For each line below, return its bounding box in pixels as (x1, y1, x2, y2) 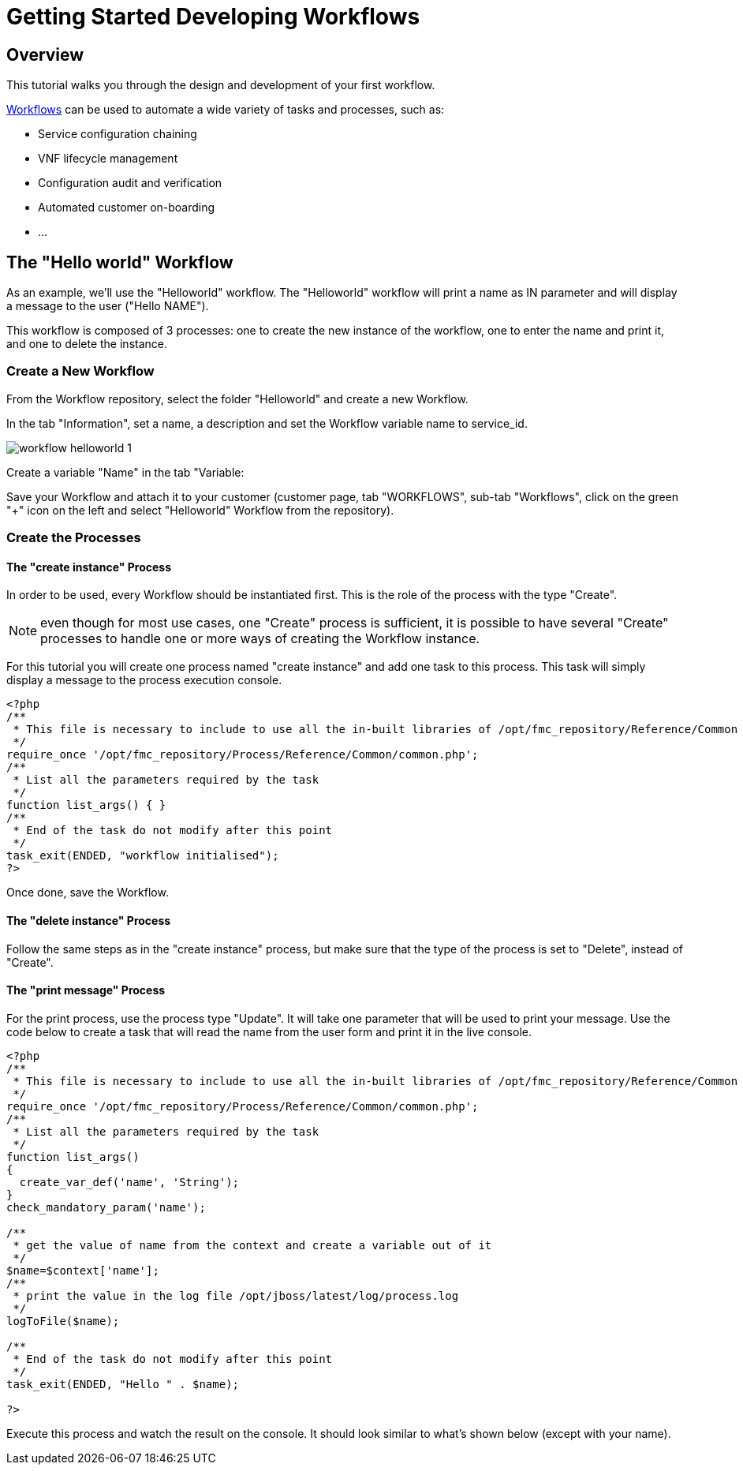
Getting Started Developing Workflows (6, 3, 420, 30)
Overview (6, 44, 84, 65)
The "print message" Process (6, 983, 166, 998)
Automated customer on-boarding (38, 200, 215, 215)
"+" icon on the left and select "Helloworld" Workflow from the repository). (6, 503, 394, 517)
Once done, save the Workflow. (6, 885, 169, 900)
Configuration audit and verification (38, 176, 222, 190)
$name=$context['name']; (6, 1263, 159, 1277)
